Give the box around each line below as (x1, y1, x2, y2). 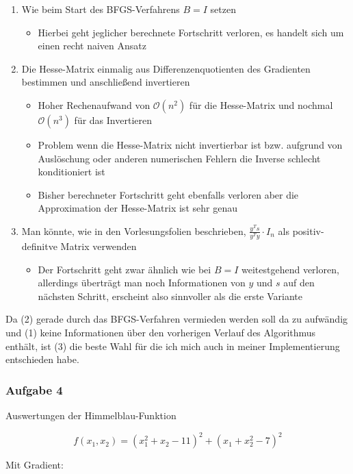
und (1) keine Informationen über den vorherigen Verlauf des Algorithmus (5, 325, 316, 340)
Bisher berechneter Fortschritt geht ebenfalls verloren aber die (38, 187, 299, 201)
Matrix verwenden (60, 239, 137, 253)
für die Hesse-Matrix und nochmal (189, 97, 333, 112)
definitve (21, 239, 57, 253)
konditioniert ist (38, 164, 105, 179)
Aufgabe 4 (5, 381, 63, 398)
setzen (210, 2, 236, 16)
